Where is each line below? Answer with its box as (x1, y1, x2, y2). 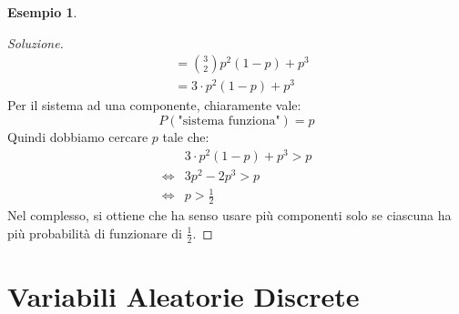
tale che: (162, 127, 209, 146)
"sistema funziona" (178, 114, 280, 127)
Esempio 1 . (7, 3, 77, 21)
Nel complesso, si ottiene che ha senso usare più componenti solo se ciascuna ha (7, 206, 452, 225)
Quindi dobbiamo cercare (7, 127, 148, 146)
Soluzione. (7, 33, 64, 52)
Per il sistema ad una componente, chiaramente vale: (7, 96, 301, 115)
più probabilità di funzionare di (7, 223, 182, 242)
